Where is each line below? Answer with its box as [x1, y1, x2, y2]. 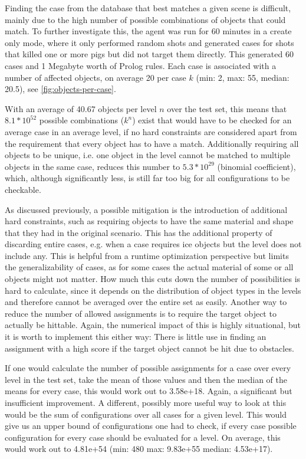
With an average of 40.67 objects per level [5, 102, 157, 114]
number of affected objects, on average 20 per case [5, 71, 186, 83]
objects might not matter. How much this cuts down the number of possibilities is [5, 273, 301, 285]
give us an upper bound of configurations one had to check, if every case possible [5, 419, 297, 432]
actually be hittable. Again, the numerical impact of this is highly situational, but [5, 319, 301, 331]
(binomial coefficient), [217, 160, 296, 172]
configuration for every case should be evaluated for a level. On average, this [5, 431, 281, 443]
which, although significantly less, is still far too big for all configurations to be [5, 172, 290, 184]
